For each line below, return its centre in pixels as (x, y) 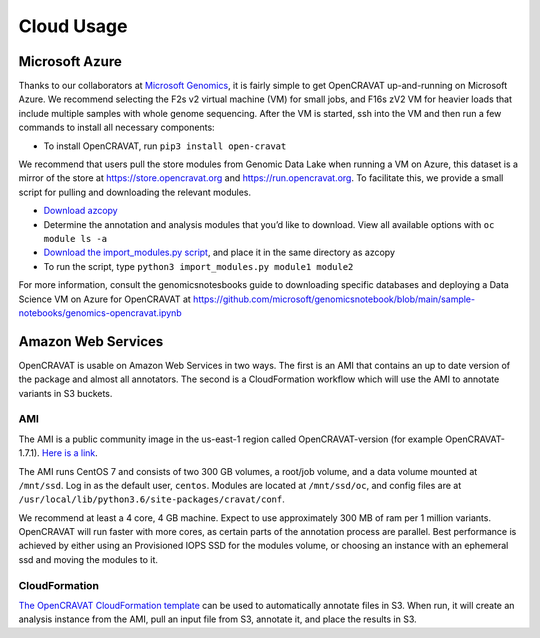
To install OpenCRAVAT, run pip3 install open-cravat (165, 146)
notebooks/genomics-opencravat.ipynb (100, 312)
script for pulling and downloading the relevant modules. (135, 192)
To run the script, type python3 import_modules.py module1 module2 (198, 266)
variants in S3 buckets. (65, 393)
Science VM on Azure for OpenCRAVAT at (105, 299)
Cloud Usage (73, 26)
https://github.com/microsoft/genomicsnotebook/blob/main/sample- (334, 299)
